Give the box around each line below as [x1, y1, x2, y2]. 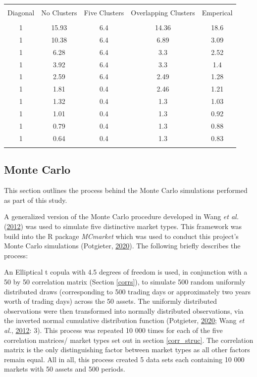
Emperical [202, 7, 233, 17]
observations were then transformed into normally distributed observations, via [4, 305, 244, 316]
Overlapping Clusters [131, 7, 195, 17]
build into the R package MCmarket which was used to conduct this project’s [4, 231, 239, 241]
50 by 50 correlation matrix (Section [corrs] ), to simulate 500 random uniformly [4, 276, 246, 286]
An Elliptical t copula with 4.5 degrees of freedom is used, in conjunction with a [4, 267, 248, 277]
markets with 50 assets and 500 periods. [4, 364, 125, 374]
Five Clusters [84, 7, 124, 17]
